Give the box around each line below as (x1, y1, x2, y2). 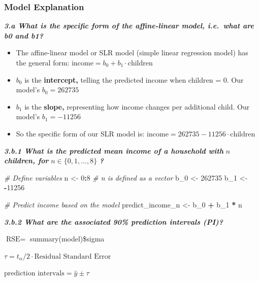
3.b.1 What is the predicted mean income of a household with (4, 145, 223, 156)
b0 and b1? (4, 30, 43, 41)
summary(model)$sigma (29, 233, 105, 244)
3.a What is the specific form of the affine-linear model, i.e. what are (4, 20, 254, 31)
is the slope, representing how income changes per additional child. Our (24, 101, 250, 112)
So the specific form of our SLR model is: (16, 128, 145, 138)
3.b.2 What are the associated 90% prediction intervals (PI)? (4, 216, 223, 227)
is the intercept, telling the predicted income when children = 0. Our (24, 74, 244, 85)
